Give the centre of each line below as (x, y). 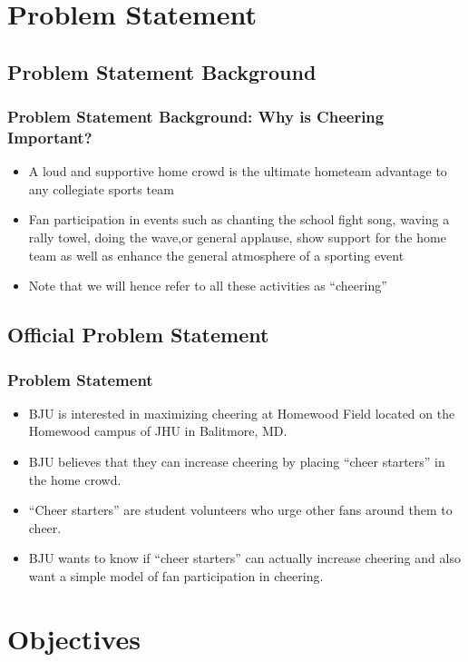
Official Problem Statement (138, 335)
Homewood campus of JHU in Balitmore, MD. (158, 431)
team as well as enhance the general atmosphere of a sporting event (216, 255)
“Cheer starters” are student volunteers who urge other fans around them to (240, 510)
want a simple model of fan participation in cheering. (176, 576)
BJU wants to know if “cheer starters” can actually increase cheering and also (244, 558)
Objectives (74, 638)
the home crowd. (75, 479)
